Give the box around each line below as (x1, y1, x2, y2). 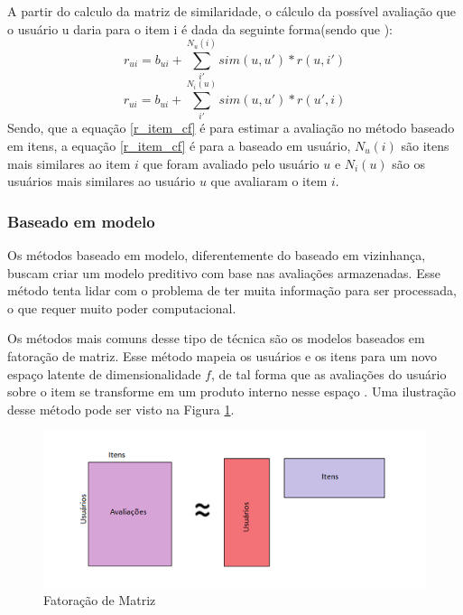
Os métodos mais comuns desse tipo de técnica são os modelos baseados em (7, 329, 425, 348)
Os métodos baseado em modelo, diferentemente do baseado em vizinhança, (7, 246, 426, 265)
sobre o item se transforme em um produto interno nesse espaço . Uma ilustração (7, 382, 456, 401)
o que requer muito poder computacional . (7, 298, 236, 317)
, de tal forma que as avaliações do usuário (210, 364, 447, 383)
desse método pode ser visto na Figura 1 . (7, 399, 235, 418)
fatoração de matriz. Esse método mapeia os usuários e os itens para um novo (7, 347, 438, 365)
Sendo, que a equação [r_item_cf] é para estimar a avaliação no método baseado (7, 118, 455, 137)
